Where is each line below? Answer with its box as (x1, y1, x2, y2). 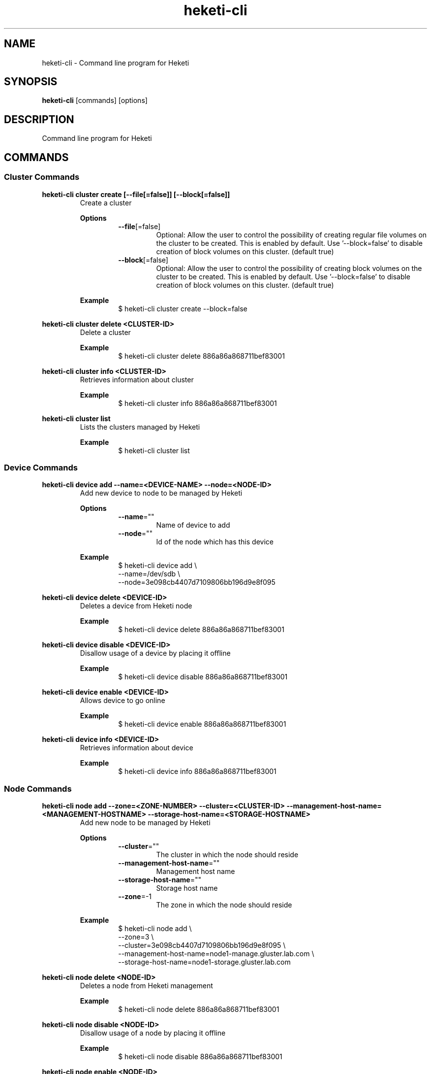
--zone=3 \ (118, 933, 154, 941)
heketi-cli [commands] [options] (42, 96, 148, 105)
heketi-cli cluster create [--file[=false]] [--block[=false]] (42, 190, 230, 199)
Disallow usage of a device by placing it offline (80, 649, 231, 658)
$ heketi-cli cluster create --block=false (118, 304, 247, 313)
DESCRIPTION (4, 113, 74, 126)
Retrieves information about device (80, 743, 193, 752)
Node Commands (4, 783, 72, 794)
